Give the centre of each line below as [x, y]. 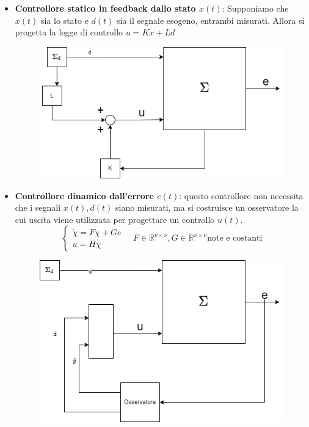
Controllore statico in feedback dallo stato [105, 8]
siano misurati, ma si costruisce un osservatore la [207, 207]
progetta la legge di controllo [69, 32]
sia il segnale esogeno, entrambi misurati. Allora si [211, 20]
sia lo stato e [65, 20]
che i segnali [38, 207]
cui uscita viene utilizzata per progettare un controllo [115, 219]
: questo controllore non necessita [241, 195]
